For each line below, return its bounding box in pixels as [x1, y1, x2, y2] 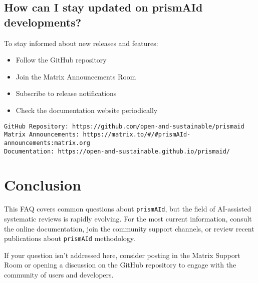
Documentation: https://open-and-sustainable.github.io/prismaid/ [4, 147, 230, 155]
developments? [4, 14, 82, 29]
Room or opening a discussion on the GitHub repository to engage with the [4, 259, 236, 270]
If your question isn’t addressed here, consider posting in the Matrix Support [4, 249, 240, 260]
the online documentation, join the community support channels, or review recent [4, 223, 254, 233]
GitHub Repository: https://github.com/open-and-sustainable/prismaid [4, 122, 244, 130]
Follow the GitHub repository [16, 54, 107, 65]
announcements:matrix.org [4, 139, 90, 146]
